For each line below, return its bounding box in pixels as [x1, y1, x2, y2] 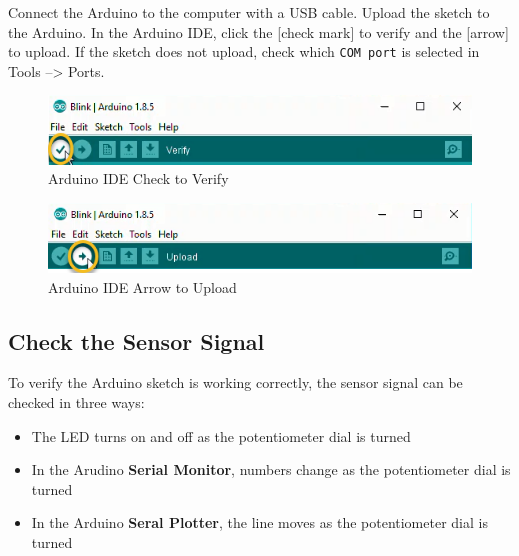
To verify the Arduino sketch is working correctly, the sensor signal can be [8, 372, 463, 393]
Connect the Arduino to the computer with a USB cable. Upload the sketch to [8, 2, 490, 22]
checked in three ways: [8, 391, 145, 412]
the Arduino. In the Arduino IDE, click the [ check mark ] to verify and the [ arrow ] [8, 21, 509, 42]
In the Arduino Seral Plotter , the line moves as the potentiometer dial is [31, 512, 488, 533]
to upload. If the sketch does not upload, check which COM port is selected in [8, 41, 480, 62]
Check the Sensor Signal [8, 325, 265, 356]
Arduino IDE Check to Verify [48, 168, 229, 189]
